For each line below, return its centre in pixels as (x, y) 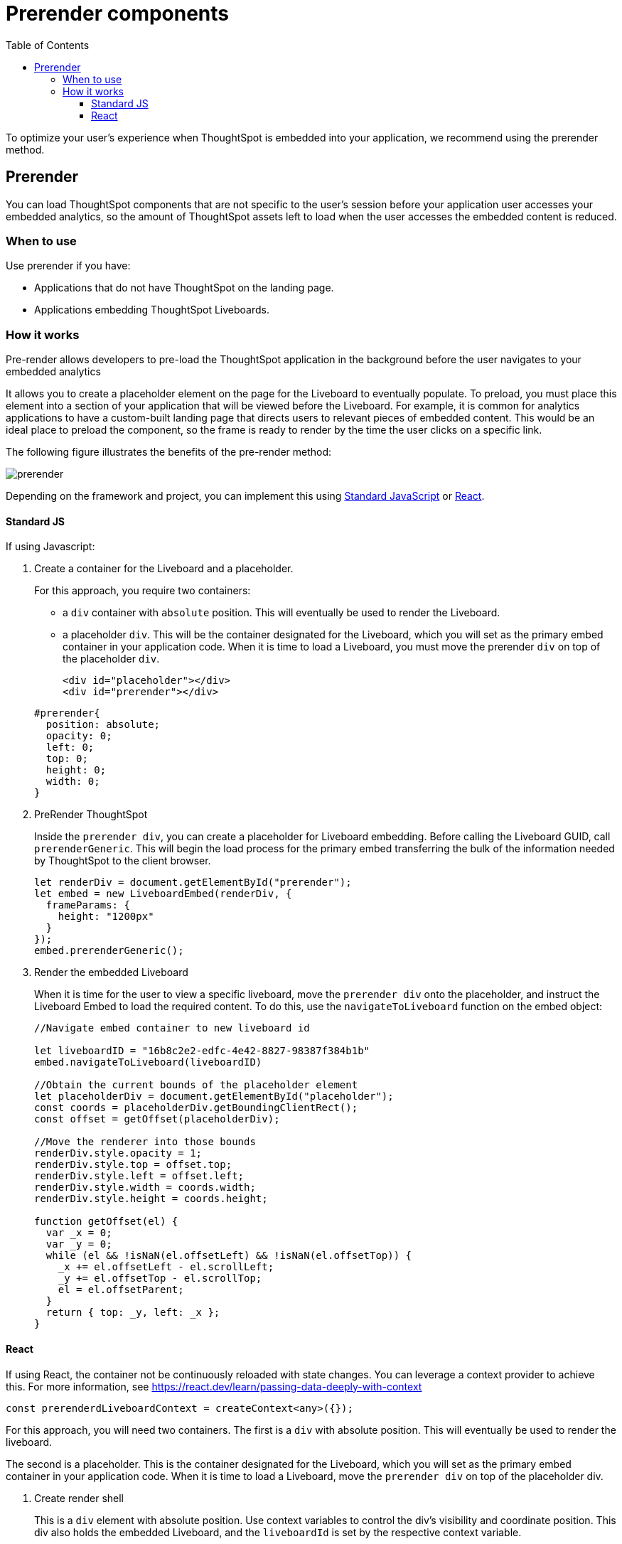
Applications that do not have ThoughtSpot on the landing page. (184, 288)
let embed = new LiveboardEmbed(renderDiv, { (163, 894)
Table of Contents (48, 45)
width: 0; (73, 782)
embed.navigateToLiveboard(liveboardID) (148, 1062)
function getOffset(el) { (106, 1222)
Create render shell (79, 1498)
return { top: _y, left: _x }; (133, 1313)
